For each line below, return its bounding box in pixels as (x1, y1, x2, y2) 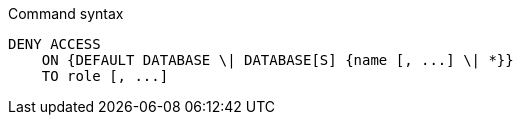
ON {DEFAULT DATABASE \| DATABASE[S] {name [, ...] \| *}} (41, 52, 514, 68)
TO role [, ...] (41, 68, 169, 84)
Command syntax (8, 5, 124, 22)
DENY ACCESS (8, 36, 101, 52)
